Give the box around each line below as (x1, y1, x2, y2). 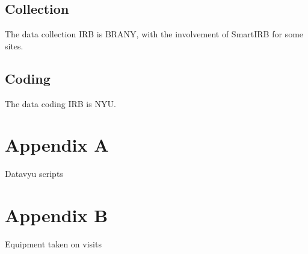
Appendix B (5, 203, 108, 228)
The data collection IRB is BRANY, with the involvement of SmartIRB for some (5, 28, 304, 40)
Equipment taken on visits (5, 238, 102, 250)
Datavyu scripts (5, 167, 63, 180)
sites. (5, 39, 23, 52)
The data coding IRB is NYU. (5, 97, 116, 110)
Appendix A (5, 132, 109, 157)
